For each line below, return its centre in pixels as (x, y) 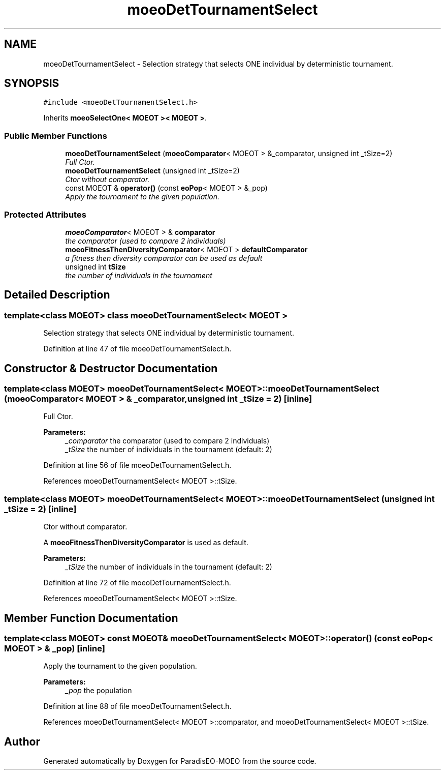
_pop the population (99, 691)
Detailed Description (57, 295)
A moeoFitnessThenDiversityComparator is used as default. (146, 543)
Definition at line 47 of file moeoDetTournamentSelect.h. (137, 349)
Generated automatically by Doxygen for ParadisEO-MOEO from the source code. (180, 761)
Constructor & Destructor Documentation (111, 368)
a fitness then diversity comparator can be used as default (164, 258)
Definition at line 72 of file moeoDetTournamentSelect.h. (137, 583)
